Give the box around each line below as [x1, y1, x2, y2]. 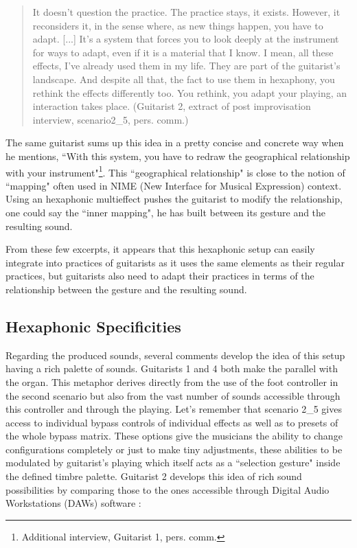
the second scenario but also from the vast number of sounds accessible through [5, 388, 341, 402]
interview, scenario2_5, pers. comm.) [32, 112, 189, 126]
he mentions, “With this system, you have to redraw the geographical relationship [5, 148, 350, 163]
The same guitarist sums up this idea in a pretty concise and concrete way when [5, 135, 344, 150]
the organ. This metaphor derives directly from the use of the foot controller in [5, 374, 338, 389]
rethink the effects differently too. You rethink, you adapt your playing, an [32, 85, 347, 100]
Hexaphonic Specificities [5, 315, 181, 336]
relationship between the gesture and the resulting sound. [5, 282, 247, 296]
